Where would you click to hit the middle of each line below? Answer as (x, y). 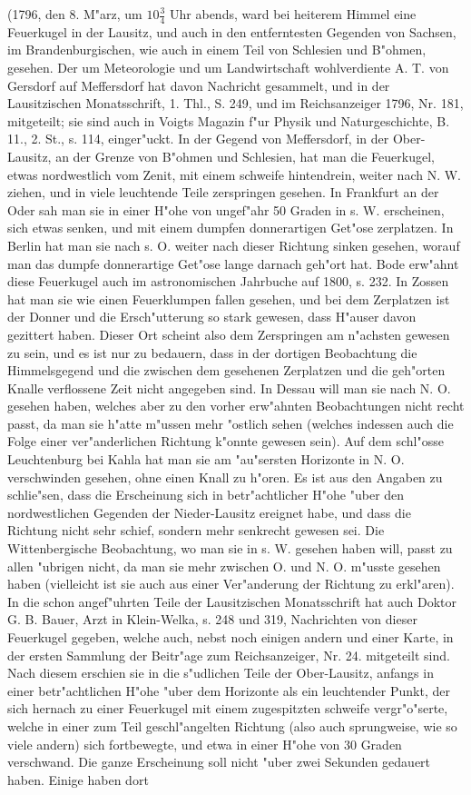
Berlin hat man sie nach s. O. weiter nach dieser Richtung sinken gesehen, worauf (234, 245)
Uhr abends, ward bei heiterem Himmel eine (293, 14)
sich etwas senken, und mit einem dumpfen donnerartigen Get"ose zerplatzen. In (231, 228)
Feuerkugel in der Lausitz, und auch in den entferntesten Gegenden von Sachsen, (232, 31)
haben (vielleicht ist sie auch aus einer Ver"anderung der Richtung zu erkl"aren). (231, 584)
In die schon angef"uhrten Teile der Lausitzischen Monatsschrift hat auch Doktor (232, 601)
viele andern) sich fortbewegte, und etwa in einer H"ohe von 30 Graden (205, 744)
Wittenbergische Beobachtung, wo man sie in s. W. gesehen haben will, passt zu (230, 548)
